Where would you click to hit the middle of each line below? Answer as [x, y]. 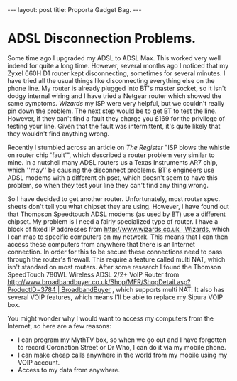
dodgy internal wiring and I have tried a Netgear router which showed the [115, 96]
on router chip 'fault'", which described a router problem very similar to [111, 155]
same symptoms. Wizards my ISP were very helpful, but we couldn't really [116, 103]
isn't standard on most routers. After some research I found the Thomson [114, 267]
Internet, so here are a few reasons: [59, 326]
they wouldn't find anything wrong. [59, 134]
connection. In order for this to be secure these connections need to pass [115, 252]
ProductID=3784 [32, 289]
